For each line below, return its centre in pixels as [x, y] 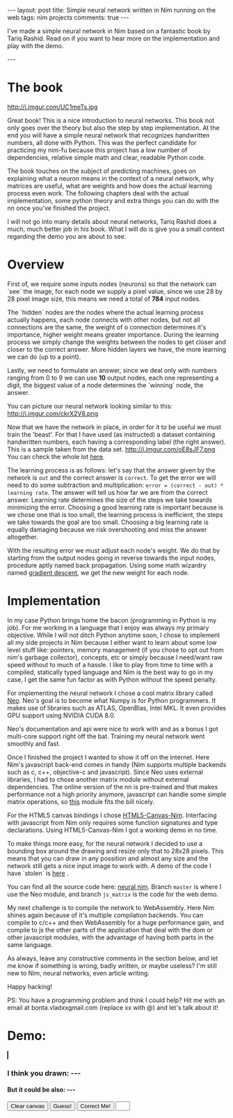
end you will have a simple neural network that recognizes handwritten [109, 135]
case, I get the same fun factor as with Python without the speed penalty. [112, 679]
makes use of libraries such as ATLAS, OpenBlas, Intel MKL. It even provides [116, 708]
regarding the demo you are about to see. [67, 236]
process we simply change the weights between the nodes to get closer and [116, 342]
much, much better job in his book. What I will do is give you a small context [116, 229]
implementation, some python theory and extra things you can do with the [113, 200]
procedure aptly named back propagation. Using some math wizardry [107, 565]
